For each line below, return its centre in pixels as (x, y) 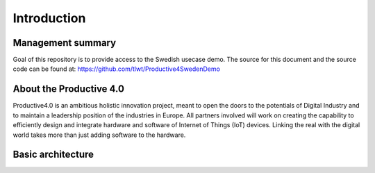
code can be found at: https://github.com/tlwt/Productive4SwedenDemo (116, 69)
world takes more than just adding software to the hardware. (99, 135)
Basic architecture (53, 155)
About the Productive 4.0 (69, 89)
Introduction (49, 18)
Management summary (65, 43)
